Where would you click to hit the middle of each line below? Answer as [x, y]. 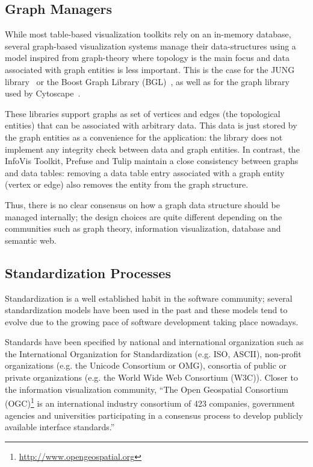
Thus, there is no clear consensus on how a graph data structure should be [142, 204]
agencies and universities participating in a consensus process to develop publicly [154, 415]
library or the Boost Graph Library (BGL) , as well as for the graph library [147, 81]
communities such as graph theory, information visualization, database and [143, 228]
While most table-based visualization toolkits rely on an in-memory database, [148, 34]
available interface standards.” [60, 427]
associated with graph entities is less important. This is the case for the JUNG [150, 69]
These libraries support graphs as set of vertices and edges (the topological [143, 113]
